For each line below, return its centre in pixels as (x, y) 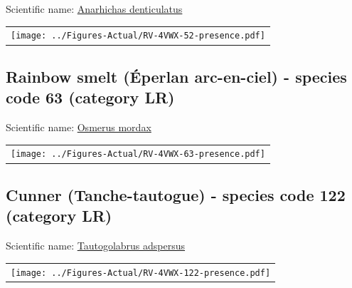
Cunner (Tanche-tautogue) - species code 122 (176, 194)
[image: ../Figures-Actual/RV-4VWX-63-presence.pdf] (138, 154)
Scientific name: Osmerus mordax (79, 127)
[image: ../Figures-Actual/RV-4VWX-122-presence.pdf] (141, 273)
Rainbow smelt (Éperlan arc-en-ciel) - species (176, 76)
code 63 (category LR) (90, 97)
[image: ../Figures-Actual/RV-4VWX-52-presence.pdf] (138, 36)
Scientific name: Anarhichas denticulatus (94, 9)
